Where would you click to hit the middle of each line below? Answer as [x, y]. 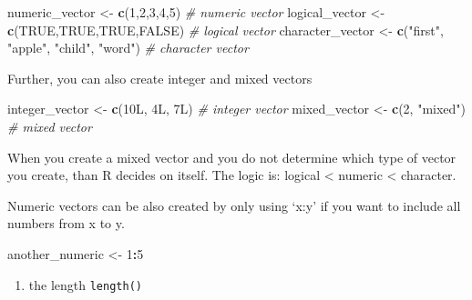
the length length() [85, 284]
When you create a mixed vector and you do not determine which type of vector [232, 157]
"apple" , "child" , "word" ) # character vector [128, 48]
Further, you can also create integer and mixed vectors [160, 78]
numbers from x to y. [66, 223]
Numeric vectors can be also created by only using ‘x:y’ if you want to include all [234, 205]
